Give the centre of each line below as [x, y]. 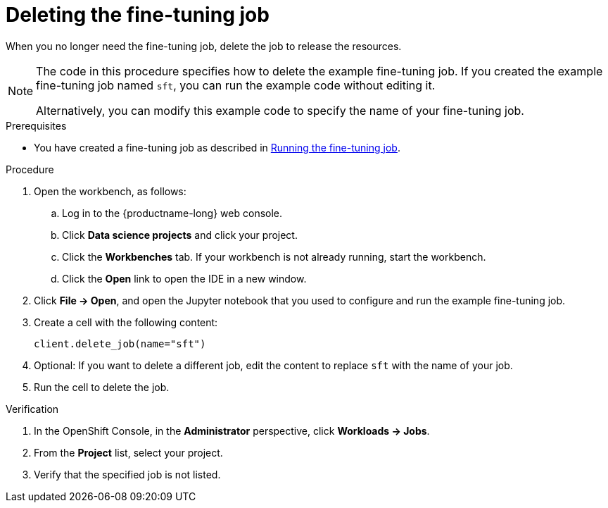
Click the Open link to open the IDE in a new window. [184, 278]
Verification [32, 409]
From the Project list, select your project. [128, 452]
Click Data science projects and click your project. [180, 235]
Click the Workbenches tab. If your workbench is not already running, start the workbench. [274, 256]
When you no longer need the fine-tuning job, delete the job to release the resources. [204, 46]
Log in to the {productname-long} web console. [172, 213]
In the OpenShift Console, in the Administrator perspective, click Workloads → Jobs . [232, 430]
